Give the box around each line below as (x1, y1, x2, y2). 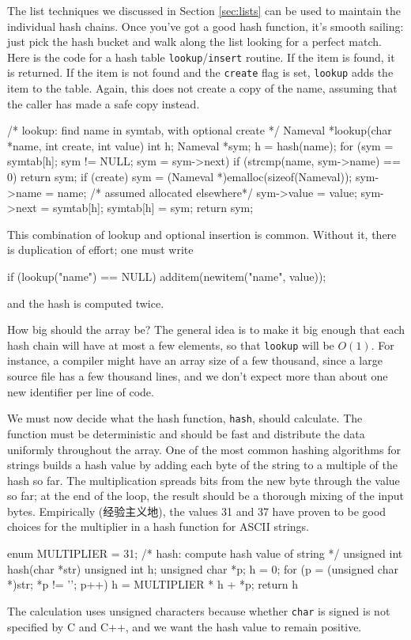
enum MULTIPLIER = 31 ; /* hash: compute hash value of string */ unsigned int (7, 545, 403, 562)
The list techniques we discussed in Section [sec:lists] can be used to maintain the (7, 2, 402, 18)
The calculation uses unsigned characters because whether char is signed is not (7, 602, 390, 619)
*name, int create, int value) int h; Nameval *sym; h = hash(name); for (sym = (7, 137, 394, 153)
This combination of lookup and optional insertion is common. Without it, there (7, 225, 397, 242)
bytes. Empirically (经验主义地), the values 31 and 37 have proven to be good (7, 502, 386, 519)
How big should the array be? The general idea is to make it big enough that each (7, 321, 405, 338)
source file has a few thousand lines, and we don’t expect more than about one (7, 368, 388, 384)
